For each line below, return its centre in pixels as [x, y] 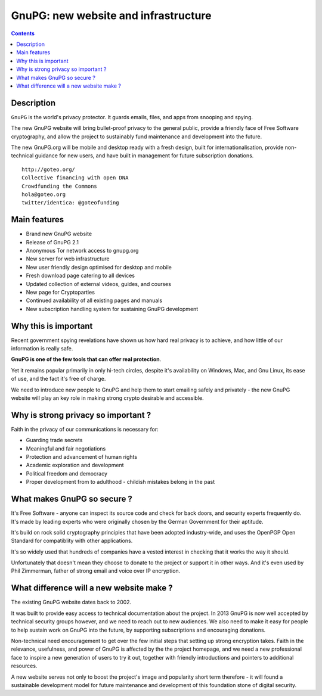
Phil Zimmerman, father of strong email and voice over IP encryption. [96, 571]
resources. [24, 666]
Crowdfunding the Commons [60, 186]
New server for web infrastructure [68, 259]
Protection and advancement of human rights [81, 457]
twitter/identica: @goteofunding [70, 203]
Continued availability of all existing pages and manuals [94, 300]
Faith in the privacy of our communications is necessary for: [85, 429]
